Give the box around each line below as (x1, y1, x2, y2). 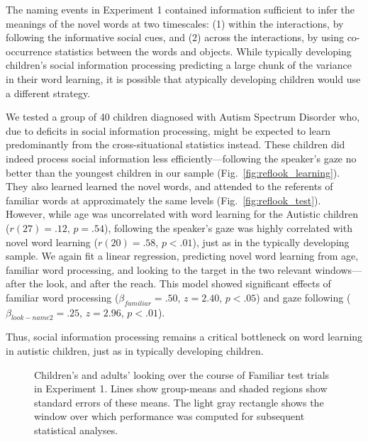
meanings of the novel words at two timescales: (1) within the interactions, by (6, 16, 344, 31)
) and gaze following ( (256, 289, 351, 304)
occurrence (6, 43, 52, 58)
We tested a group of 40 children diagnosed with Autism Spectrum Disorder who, (6, 109, 360, 124)
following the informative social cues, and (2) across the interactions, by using (6, 30, 344, 45)
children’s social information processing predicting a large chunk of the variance (6, 57, 352, 72)
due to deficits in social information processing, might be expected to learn (6, 123, 331, 138)
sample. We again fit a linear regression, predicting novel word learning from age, (6, 248, 359, 263)
